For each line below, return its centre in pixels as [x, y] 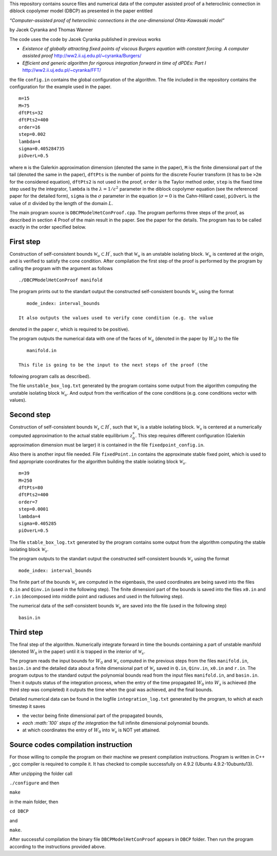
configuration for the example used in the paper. [61, 87]
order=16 [29, 127]
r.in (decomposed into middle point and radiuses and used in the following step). [97, 597]
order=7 [28, 502]
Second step [30, 414]
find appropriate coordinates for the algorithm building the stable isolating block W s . [98, 462]
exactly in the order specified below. [48, 227]
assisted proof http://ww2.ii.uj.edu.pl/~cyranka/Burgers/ [82, 56]
